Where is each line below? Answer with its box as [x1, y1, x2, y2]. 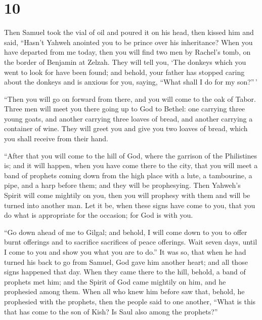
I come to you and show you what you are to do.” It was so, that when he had [4, 247, 246, 257]
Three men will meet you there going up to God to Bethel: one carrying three [4, 103, 245, 114]
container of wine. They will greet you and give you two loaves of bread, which [4, 123, 248, 134]
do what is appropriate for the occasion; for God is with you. [4, 210, 193, 220]
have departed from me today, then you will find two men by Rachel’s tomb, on [4, 47, 251, 57]
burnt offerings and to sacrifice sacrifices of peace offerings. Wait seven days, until [4, 236, 257, 247]
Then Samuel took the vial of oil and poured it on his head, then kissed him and [4, 27, 254, 37]
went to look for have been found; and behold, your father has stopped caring [4, 66, 245, 77]
